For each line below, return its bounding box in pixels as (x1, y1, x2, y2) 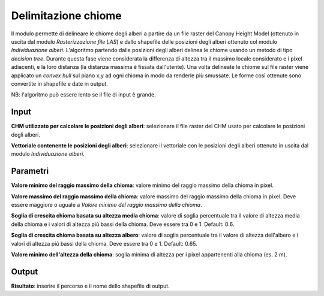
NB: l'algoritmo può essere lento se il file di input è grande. (11, 91, 156, 98)
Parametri (11, 166, 49, 176)
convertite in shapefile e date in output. (11, 80, 108, 87)
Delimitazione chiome (11, 9, 122, 22)
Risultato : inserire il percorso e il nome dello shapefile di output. (11, 282, 170, 289)
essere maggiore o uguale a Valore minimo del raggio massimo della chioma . (11, 201, 202, 209)
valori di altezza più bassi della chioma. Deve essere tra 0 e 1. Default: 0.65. (11, 240, 197, 247)
